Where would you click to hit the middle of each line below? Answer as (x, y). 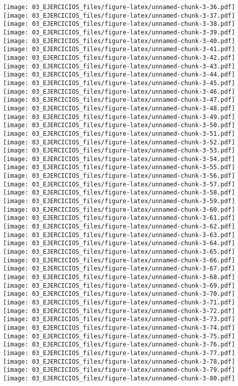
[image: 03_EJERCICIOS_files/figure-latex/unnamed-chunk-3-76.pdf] (119, 345)
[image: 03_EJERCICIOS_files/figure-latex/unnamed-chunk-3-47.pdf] (119, 100)
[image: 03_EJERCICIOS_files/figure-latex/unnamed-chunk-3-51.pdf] (119, 133)
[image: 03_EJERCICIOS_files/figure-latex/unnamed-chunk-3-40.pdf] (119, 41)
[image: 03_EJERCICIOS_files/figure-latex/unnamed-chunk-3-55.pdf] (119, 167)
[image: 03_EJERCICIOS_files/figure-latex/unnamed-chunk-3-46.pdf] (119, 91)
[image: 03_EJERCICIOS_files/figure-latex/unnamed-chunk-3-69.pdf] (119, 285)
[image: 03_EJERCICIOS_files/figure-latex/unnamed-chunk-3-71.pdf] (119, 302)
